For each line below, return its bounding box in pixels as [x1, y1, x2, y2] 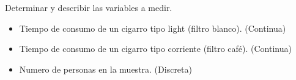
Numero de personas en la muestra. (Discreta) [19, 62, 192, 75]
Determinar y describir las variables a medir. [5, 1, 172, 13]
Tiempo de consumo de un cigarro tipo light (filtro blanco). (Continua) [19, 21, 286, 34]
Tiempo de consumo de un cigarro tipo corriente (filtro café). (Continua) [19, 42, 292, 55]
